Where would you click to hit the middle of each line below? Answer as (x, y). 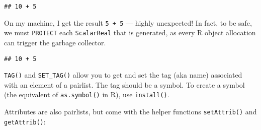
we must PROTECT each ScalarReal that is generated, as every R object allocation (130, 32)
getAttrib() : (25, 121)
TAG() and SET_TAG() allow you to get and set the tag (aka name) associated (123, 75)
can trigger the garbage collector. (55, 42)
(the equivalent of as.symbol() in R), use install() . (87, 94)
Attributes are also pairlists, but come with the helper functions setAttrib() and (130, 112)
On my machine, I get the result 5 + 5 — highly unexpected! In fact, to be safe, (128, 22)
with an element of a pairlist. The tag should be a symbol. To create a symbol (124, 84)
